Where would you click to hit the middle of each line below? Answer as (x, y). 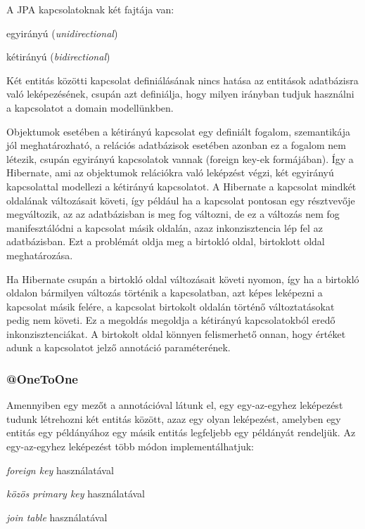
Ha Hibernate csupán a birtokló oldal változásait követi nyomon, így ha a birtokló (183, 279)
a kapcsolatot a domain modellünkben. (90, 107)
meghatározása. (40, 255)
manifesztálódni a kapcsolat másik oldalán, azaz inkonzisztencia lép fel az (165, 227)
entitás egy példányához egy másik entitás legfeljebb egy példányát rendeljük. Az (181, 432)
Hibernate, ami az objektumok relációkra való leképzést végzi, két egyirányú (170, 172)
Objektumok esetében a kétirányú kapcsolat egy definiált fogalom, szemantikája (179, 131)
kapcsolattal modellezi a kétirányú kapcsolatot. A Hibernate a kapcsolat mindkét (181, 186)
